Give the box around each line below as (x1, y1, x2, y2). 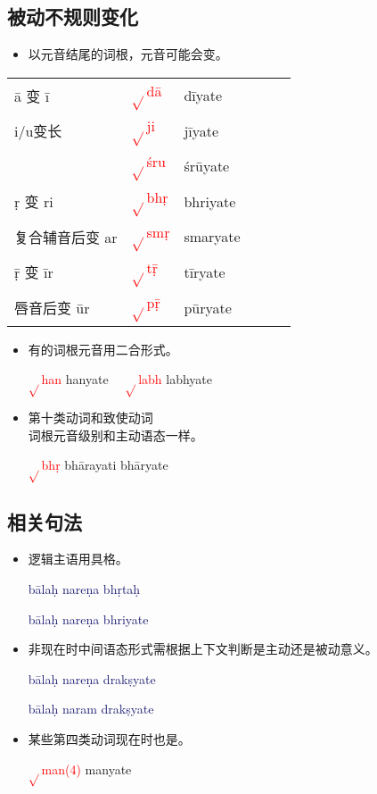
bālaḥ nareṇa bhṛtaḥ (28, 579, 141, 598)
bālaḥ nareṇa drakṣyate (28, 669, 156, 688)
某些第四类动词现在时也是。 (28, 729, 191, 748)
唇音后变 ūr (14, 297, 90, 319)
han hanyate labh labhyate (41, 370, 212, 389)
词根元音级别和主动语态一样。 (28, 425, 203, 444)
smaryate (184, 226, 241, 247)
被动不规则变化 (7, 3, 138, 30)
